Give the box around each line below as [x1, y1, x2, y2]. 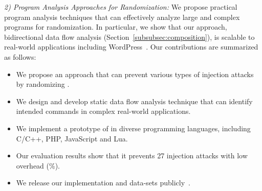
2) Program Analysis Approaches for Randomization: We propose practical [4, 2, 237, 12]
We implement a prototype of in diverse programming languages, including [16, 123, 251, 133]
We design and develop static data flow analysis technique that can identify [16, 96, 253, 106]
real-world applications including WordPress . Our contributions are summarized [4, 41, 258, 52]
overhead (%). [16, 160, 60, 171]
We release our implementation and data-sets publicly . [16, 177, 191, 188]
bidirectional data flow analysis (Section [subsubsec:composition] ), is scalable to [4, 31, 255, 42]
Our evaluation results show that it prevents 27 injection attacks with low [16, 150, 248, 161]
